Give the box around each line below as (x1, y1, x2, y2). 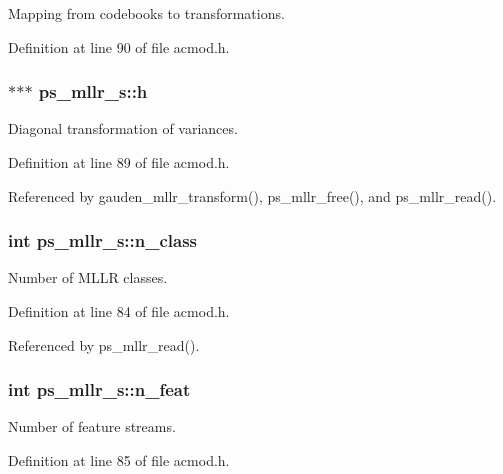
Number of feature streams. (8, 416, 176, 437)
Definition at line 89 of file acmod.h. (8, 152, 230, 172)
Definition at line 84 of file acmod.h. (8, 301, 230, 321)
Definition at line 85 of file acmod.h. (8, 450, 230, 470)
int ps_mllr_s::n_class (8, 228, 198, 253)
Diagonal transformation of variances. (8, 118, 238, 139)
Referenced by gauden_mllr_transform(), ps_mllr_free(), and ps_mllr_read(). (8, 185, 497, 206)
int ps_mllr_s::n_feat (8, 377, 191, 402)
